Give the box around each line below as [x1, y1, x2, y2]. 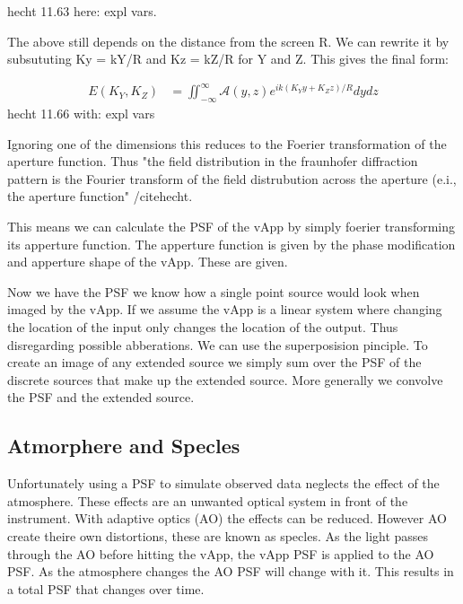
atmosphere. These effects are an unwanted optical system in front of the [7, 491, 408, 510]
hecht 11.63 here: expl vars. [7, 2, 157, 20]
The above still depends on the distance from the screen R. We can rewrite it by [7, 31, 450, 50]
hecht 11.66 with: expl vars [7, 104, 155, 123]
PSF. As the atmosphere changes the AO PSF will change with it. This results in [7, 562, 454, 581]
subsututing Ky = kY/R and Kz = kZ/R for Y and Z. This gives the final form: [7, 49, 449, 68]
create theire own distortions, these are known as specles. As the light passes [7, 527, 429, 545]
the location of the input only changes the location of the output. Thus [7, 318, 398, 337]
